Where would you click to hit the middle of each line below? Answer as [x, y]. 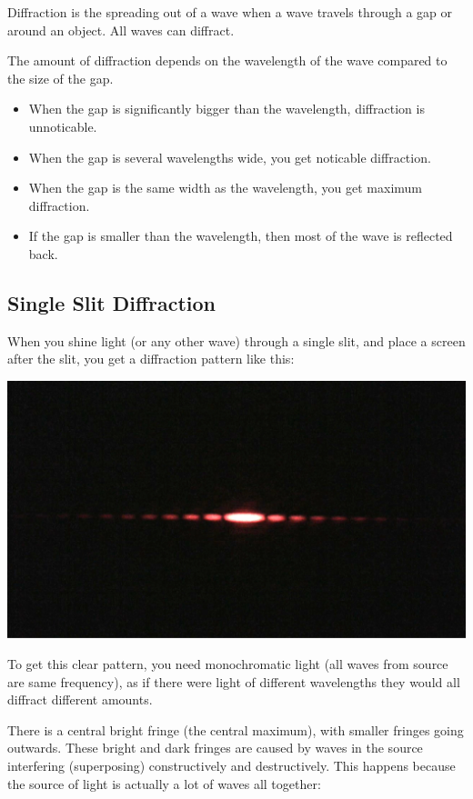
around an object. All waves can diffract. [121, 30]
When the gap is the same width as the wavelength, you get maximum [226, 188]
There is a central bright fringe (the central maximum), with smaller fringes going [236, 729]
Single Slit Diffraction [111, 302]
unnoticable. [63, 126]
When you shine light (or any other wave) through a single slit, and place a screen [236, 340]
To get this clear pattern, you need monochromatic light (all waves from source [228, 664]
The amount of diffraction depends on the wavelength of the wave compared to [227, 60]
